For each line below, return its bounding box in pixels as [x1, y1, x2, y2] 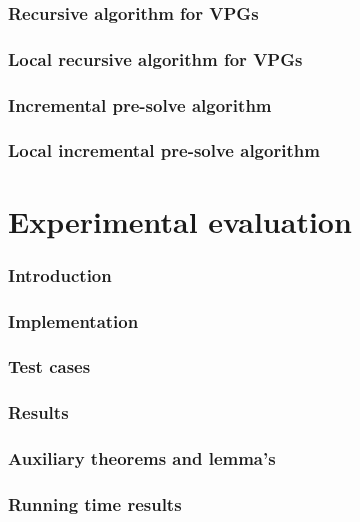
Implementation [8, 308, 139, 333]
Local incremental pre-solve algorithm [8, 138, 320, 163]
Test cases [8, 354, 91, 379]
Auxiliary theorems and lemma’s [8, 446, 276, 471]
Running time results [8, 491, 182, 516]
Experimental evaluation [8, 200, 352, 241]
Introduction [8, 262, 112, 287]
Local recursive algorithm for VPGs [8, 46, 303, 71]
